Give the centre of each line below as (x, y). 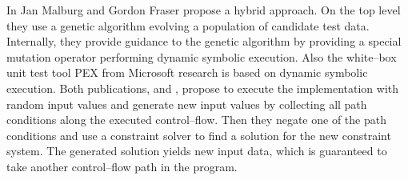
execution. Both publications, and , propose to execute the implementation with (203, 88)
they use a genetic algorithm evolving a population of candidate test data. (188, 25)
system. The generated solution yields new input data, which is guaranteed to (197, 151)
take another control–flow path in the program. (122, 166)
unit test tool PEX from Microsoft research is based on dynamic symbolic (187, 72)
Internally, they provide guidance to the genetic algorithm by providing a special (204, 41)
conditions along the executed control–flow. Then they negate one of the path (196, 120)
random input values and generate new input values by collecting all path (187, 104)
